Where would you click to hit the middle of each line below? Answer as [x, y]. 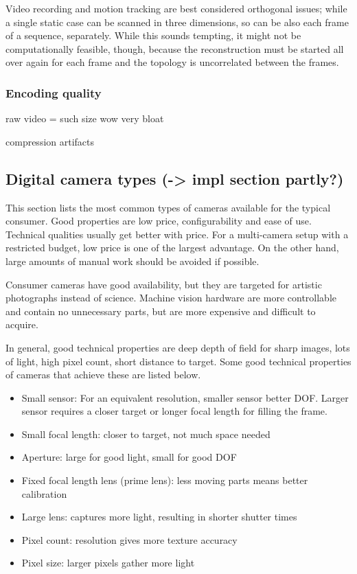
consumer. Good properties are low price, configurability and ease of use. [159, 221]
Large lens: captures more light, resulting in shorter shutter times [159, 517]
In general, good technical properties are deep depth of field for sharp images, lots [178, 347]
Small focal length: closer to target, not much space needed [146, 434]
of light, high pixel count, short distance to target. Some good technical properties [178, 361]
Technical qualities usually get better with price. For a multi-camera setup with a [177, 234]
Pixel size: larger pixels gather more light [108, 563]
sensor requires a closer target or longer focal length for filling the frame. [174, 411]
